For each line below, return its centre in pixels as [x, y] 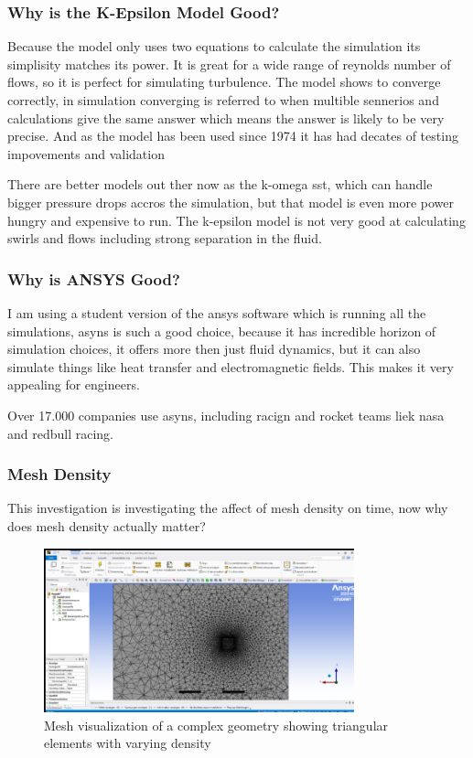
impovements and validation [86, 153]
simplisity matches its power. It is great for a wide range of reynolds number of [229, 64]
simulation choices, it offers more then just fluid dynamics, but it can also [214, 349]
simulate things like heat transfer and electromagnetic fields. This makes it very [231, 366]
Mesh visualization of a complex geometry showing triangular [216, 725]
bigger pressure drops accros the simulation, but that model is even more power [231, 202]
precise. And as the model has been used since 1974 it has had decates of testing [233, 136]
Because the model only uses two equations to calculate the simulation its [214, 46]
